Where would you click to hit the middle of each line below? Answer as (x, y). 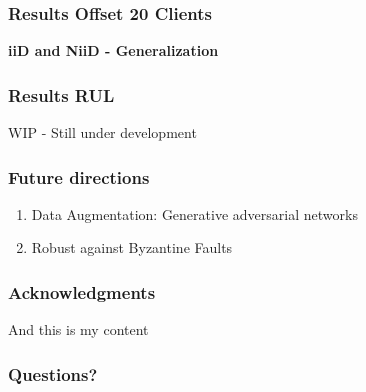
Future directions (79, 176)
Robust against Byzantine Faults (132, 247)
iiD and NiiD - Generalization (113, 50)
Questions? (53, 373)
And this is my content (78, 329)
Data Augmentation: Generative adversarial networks (194, 213)
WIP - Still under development (102, 132)
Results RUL (61, 94)
